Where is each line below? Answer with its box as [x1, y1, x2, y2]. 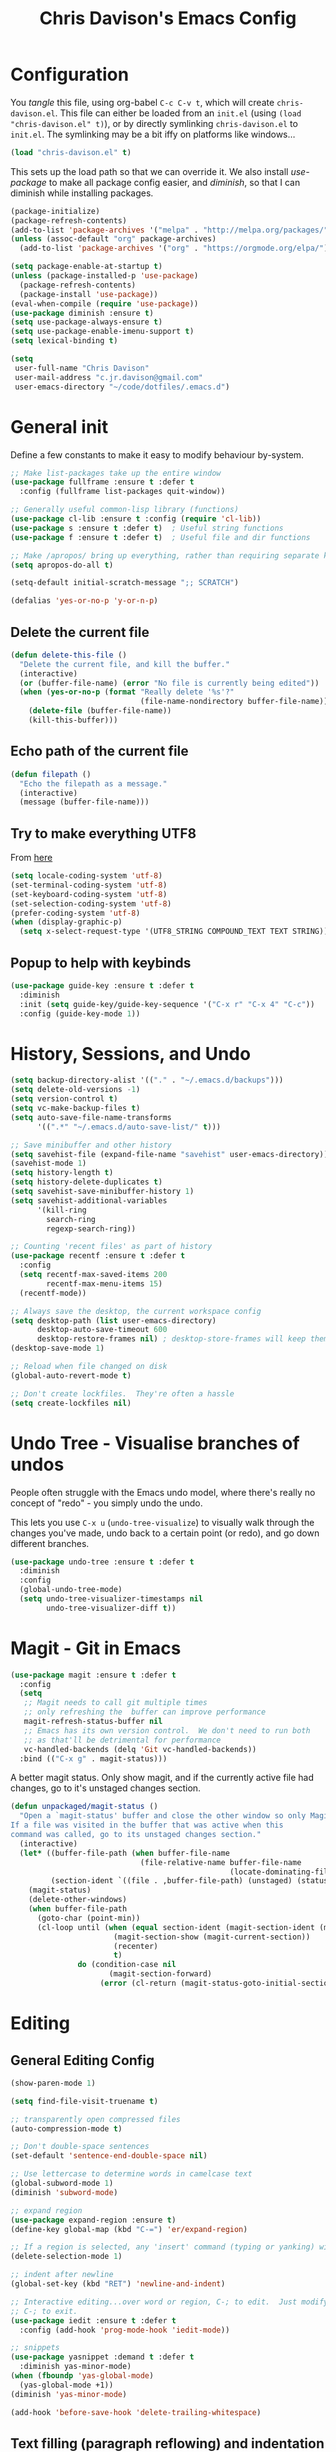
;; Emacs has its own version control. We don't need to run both [23, 1725, 311, 1736]
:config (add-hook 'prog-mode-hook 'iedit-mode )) [19, 2325, 230, 2335]
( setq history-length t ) [10, 1168, 114, 1178]
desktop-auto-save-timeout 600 [36, 1325, 168, 1335]
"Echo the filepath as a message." [19, 778, 168, 789]
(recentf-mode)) [19, 1288, 87, 1298]
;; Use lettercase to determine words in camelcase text [10, 2169, 253, 2179]
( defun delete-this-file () [10, 650, 128, 660]
